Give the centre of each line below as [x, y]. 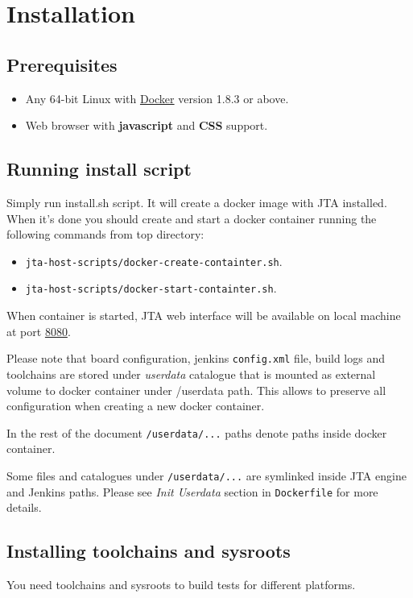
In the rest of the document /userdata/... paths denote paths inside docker [197, 432]
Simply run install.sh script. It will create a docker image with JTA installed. [197, 202]
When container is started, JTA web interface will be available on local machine [204, 316]
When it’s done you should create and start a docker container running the [192, 218]
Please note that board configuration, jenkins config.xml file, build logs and [196, 358]
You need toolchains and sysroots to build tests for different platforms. [181, 585]
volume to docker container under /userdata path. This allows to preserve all [196, 390]
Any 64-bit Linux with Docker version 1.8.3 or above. [157, 98]
